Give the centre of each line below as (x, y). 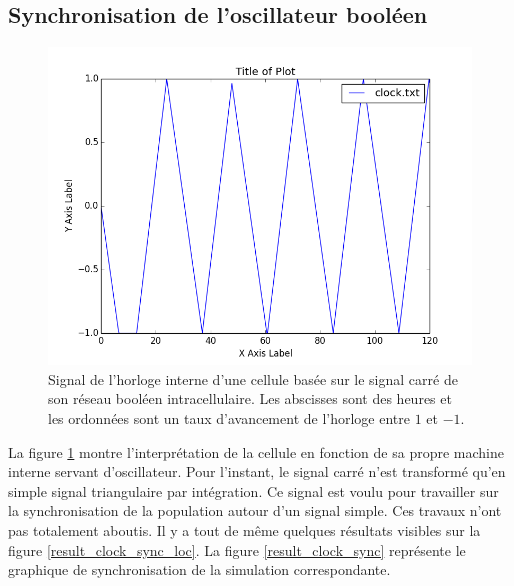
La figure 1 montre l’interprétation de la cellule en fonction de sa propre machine (256, 451)
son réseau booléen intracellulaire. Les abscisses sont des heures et (250, 398)
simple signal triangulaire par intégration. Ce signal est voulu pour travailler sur (253, 490)
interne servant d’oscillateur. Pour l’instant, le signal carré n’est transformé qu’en (257, 471)
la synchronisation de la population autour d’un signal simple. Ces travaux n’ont (255, 510)
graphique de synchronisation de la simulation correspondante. (199, 569)
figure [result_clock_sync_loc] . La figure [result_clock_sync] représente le (237, 549)
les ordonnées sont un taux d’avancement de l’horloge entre (229, 417)
